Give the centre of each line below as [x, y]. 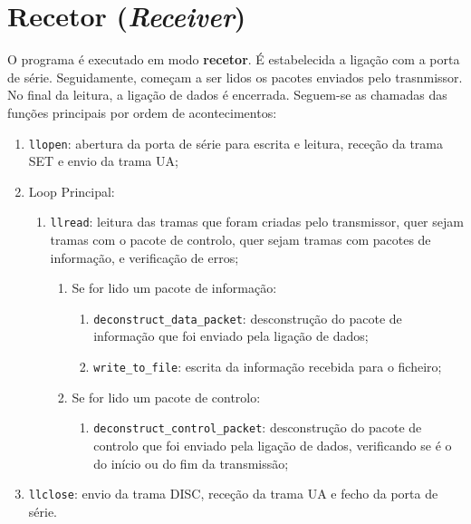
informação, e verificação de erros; [144, 257]
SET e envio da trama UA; [103, 161]
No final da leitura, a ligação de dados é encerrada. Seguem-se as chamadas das [227, 95]
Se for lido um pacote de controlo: [166, 397]
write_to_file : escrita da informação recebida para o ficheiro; [268, 367]
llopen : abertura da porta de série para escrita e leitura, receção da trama [236, 143]
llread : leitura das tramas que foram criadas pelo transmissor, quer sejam [257, 222]
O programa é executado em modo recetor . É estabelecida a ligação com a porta [234, 59]
